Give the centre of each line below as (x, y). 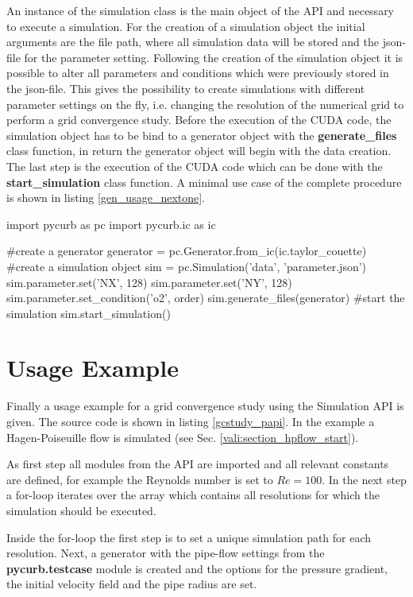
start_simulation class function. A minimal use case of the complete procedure (204, 182)
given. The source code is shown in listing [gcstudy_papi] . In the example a (191, 421)
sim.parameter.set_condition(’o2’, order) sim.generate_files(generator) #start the (206, 298)
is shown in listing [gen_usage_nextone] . (106, 198)
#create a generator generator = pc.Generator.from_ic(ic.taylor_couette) (187, 251)
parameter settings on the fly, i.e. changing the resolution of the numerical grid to (205, 104)
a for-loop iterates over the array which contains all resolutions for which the (193, 495)
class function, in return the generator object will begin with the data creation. (199, 151)
